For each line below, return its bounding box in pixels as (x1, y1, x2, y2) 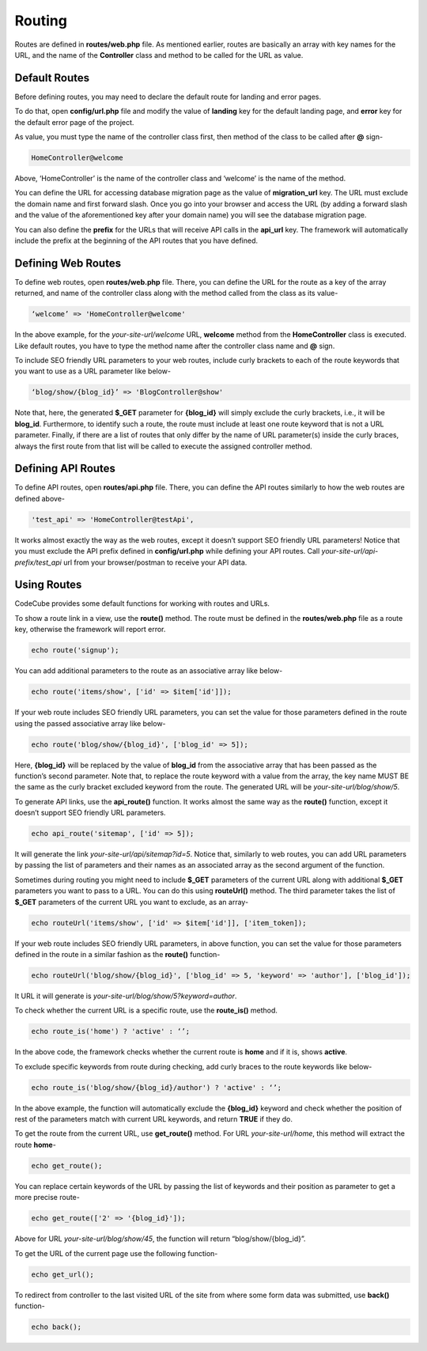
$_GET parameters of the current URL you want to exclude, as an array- (14, 897, 249, 906)
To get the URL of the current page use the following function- (14, 1248, 218, 1258)
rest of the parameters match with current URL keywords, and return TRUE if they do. (14, 1114, 293, 1124)
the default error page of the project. (14, 117, 134, 127)
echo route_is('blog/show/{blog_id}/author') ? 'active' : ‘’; (31, 1083, 282, 1092)
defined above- (14, 494, 66, 503)
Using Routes (14, 578, 82, 592)
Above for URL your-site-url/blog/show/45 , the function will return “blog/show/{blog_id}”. (14, 1234, 306, 1243)
